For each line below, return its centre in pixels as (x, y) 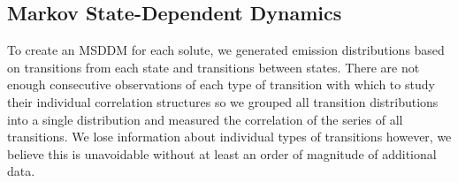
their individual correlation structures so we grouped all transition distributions (223, 101)
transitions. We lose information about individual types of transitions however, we (229, 137)
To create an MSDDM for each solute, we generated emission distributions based (226, 50)
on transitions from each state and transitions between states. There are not (214, 67)
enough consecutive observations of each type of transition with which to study (221, 84)
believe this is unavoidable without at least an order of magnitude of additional (222, 153)
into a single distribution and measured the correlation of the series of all (205, 119)
